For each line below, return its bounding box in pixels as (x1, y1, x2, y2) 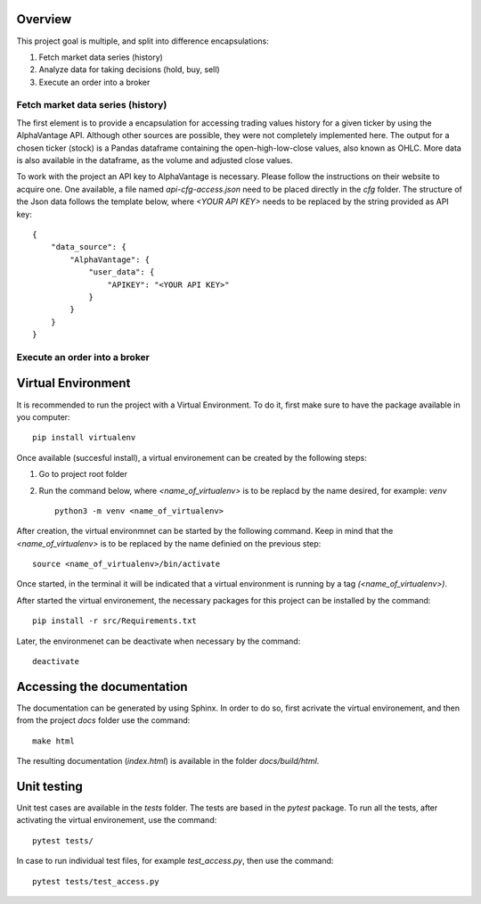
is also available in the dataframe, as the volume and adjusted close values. (16, 155, 293, 165)
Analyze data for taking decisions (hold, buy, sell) (38, 64, 220, 75)
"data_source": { (50, 242, 126, 252)
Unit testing (16, 778, 84, 793)
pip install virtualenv (32, 432, 136, 443)
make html (32, 736, 75, 746)
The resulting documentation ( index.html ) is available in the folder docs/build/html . (16, 756, 320, 767)
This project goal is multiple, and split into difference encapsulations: (16, 36, 269, 46)
